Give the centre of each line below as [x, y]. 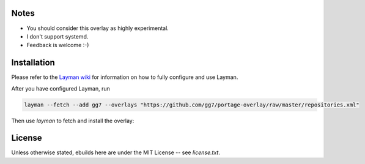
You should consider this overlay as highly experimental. [98, 28]
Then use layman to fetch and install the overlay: [73, 121]
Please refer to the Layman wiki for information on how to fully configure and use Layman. [125, 77]
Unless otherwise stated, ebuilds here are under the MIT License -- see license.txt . [116, 152]
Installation [33, 63]
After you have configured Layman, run [61, 88]
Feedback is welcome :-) [58, 45]
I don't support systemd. [57, 36]
